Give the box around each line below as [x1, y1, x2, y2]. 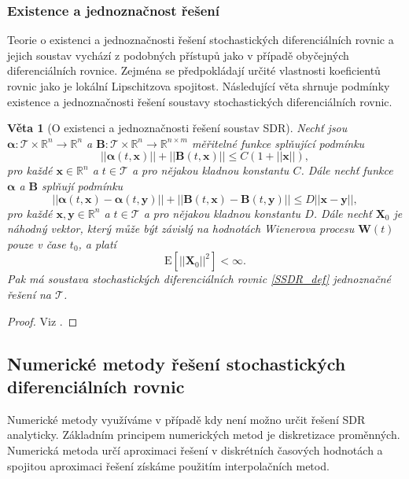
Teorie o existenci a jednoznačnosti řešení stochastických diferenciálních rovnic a [7, 31, 394, 48]
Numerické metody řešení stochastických [7, 351, 346, 375]
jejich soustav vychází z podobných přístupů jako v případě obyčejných [7, 46, 349, 63]
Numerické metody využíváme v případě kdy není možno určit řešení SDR [7, 411, 366, 427]
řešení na [7, 286, 51, 302]
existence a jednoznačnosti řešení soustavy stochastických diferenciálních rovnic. [7, 93, 392, 109]
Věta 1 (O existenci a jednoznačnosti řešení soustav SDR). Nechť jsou [7, 120, 348, 136]
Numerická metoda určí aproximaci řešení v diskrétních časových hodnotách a [7, 441, 383, 458]
